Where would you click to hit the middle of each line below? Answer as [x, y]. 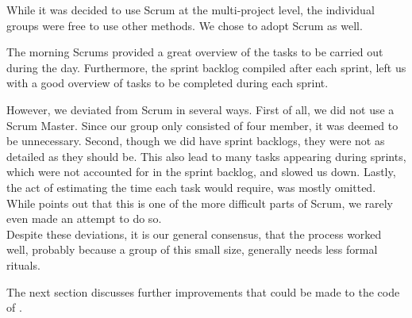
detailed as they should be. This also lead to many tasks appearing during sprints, [206, 156]
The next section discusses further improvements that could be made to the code [203, 291]
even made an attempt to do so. [84, 218]
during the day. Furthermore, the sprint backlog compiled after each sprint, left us [206, 67]
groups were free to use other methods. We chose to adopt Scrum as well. [185, 25]
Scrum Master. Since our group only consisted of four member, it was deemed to [202, 125]
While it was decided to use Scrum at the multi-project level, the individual [191, 10]
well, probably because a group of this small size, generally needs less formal [192, 249]
